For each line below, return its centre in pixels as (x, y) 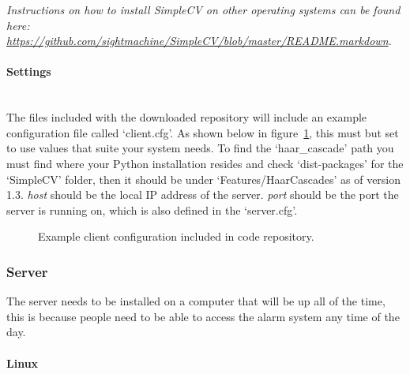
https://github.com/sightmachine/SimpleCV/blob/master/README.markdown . (199, 41)
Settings (29, 71)
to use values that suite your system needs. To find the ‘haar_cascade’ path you (200, 148)
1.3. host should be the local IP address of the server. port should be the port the (203, 194)
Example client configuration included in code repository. (176, 236)
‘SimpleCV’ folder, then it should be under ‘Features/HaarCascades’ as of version (204, 179)
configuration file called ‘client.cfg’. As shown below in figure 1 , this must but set (203, 132)
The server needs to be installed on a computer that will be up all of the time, (196, 301)
